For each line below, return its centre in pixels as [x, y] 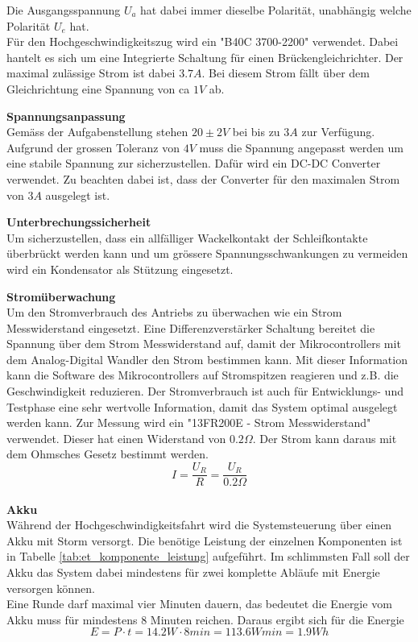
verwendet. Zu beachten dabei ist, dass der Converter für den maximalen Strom [203, 178]
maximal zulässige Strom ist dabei [91, 73]
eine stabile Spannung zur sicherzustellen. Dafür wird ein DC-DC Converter [194, 163]
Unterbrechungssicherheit [79, 222]
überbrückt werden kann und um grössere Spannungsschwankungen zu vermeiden [207, 253]
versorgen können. [51, 588]
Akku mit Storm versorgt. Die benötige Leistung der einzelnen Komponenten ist [205, 540]
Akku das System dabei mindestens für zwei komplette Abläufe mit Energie [193, 572]
